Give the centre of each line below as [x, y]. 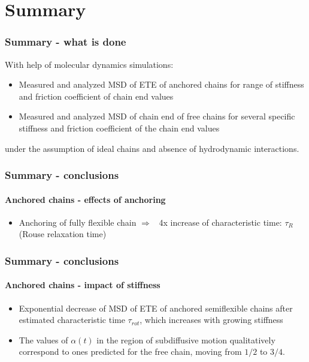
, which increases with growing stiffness [211, 320]
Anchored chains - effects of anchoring [85, 199]
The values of [43, 339]
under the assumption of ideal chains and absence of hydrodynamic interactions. [152, 148]
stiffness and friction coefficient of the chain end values [119, 128]
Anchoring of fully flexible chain [78, 222]
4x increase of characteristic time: [220, 222]
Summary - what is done [66, 42]
